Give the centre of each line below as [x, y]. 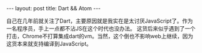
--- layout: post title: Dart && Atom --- [54, 8]
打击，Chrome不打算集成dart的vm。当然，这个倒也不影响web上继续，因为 [100, 36]
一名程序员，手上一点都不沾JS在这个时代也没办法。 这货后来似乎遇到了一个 [101, 28]
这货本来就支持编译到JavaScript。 [49, 44]
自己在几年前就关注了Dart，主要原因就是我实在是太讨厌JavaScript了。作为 [100, 21]
